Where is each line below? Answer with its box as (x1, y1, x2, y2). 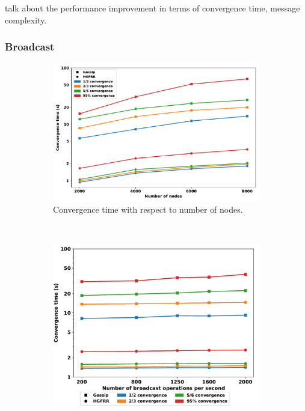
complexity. (5, 13, 47, 26)
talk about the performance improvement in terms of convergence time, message (5, 2, 300, 14)
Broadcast (5, 39, 55, 54)
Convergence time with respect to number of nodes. (53, 203, 243, 216)
